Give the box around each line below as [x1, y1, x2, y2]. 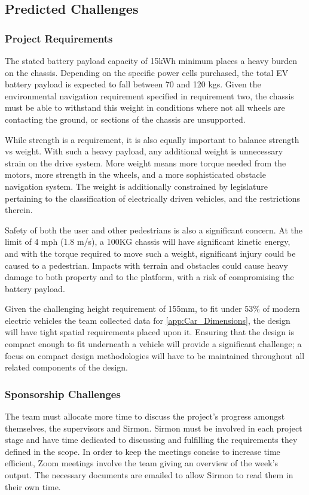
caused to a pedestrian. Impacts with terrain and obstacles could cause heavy [5, 259, 288, 271]
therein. [5, 204, 33, 216]
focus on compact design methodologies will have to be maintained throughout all [5, 349, 305, 362]
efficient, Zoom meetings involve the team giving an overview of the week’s [5, 457, 279, 469]
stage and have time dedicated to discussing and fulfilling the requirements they [5, 433, 298, 446]
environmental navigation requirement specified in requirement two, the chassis [5, 89, 294, 102]
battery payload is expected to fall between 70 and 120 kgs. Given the [5, 78, 261, 90]
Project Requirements [5, 31, 113, 45]
